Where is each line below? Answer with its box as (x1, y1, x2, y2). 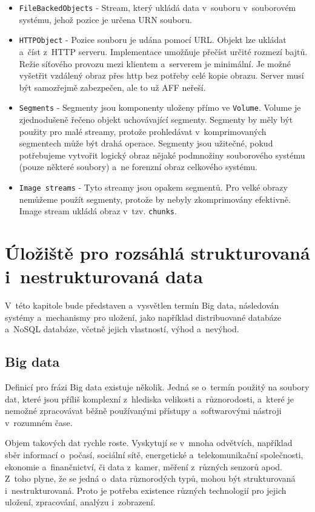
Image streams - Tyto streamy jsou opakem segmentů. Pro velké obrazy (19, 180, 288, 193)
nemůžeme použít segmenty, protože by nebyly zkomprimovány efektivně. (19, 192, 291, 205)
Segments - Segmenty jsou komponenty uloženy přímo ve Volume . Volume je (19, 101, 301, 114)
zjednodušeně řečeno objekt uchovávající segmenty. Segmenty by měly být (19, 113, 293, 125)
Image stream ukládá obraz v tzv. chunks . (19, 205, 177, 217)
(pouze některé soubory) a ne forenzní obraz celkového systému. (19, 160, 257, 173)
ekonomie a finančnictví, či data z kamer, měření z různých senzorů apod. (5, 460, 282, 473)
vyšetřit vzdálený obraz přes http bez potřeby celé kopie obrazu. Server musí (19, 69, 304, 82)
